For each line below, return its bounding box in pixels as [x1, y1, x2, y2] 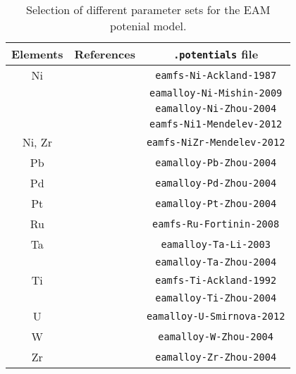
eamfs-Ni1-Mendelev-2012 [149, 118, 283, 130]
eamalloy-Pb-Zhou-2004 [155, 156, 277, 168]
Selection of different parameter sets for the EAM [26, 1, 271, 18]
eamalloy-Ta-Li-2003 [161, 238, 271, 250]
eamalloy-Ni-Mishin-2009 [149, 87, 283, 99]
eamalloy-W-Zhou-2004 [158, 330, 273, 342]
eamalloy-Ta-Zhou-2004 [155, 256, 277, 268]
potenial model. [109, 18, 187, 34]
